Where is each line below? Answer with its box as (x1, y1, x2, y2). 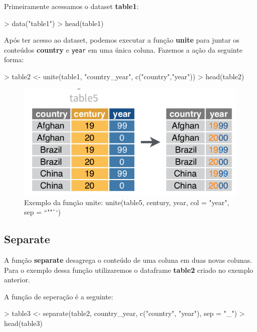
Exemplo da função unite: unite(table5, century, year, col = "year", (24, 197, 229, 207)
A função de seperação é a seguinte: (4, 291, 113, 301)
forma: (4, 54, 24, 65)
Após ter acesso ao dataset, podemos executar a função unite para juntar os (4, 35, 239, 45)
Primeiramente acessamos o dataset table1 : (4, 1, 139, 11)
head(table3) (4, 317, 43, 328)
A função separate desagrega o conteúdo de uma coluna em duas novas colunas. (4, 254, 252, 265)
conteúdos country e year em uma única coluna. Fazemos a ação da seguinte (4, 44, 242, 55)
